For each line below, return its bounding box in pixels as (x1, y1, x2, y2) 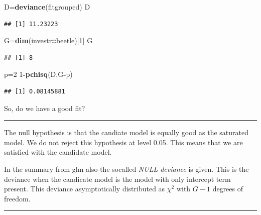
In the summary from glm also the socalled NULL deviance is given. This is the (4, 163, 249, 174)
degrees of (212, 183, 243, 194)
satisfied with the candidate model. (4, 147, 112, 157)
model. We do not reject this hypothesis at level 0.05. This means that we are (4, 137, 243, 147)
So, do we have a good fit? (4, 102, 85, 113)
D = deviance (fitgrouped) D (4, 2, 90, 12)
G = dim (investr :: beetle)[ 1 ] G (4, 35, 93, 46)
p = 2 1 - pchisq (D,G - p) (4, 69, 73, 79)
